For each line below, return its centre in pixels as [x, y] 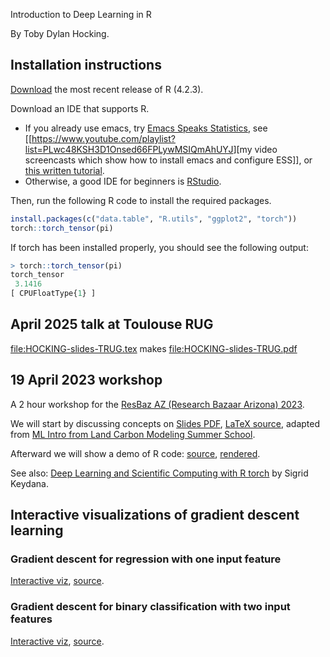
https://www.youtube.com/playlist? [103, 138]
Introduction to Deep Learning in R [81, 14]
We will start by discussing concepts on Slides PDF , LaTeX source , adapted [165, 423]
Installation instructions [86, 65]
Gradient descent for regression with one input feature [146, 559]
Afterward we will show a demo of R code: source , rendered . [135, 453]
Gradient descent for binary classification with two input [150, 607]
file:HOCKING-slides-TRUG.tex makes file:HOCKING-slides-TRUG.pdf [154, 348]
